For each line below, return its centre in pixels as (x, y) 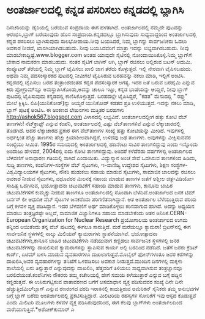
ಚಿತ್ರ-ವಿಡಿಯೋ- (180, 178)
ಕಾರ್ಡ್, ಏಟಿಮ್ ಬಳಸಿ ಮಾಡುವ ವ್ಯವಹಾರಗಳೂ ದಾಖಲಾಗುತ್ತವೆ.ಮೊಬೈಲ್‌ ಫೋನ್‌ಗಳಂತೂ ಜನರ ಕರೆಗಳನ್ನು (100, 254)
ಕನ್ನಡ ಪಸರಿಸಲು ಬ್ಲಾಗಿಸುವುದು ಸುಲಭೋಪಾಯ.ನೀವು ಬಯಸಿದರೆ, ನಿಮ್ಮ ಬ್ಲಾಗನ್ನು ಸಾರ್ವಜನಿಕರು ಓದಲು (97, 41)
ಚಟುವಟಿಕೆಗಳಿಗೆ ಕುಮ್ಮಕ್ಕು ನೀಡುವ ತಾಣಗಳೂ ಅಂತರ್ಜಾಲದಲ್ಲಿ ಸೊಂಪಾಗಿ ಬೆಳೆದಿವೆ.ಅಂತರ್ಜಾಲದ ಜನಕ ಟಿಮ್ (101, 192)
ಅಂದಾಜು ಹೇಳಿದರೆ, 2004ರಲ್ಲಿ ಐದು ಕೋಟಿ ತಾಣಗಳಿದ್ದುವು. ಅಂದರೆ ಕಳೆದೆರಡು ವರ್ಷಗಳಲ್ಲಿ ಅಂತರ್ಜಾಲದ (99, 151)
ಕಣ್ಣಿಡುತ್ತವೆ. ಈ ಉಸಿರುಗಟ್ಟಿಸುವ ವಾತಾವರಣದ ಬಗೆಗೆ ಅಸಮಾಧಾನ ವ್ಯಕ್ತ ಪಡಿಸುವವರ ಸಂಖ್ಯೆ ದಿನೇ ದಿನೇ (95, 282)
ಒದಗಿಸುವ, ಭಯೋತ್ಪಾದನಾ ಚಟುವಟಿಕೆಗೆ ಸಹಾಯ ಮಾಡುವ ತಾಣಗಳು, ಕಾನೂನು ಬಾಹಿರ (96, 185)
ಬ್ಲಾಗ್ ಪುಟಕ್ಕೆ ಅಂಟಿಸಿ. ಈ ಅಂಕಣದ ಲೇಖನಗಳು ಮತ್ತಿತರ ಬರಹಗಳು (65, 109)
